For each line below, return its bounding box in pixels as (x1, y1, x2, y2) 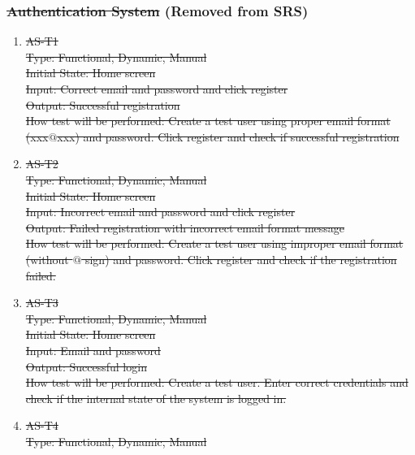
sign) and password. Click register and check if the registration (84, 250, 397, 267)
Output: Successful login (25, 357, 147, 375)
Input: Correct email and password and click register (25, 80, 288, 97)
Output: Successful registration (25, 96, 180, 113)
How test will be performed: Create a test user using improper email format (25, 235, 404, 252)
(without (25, 250, 69, 267)
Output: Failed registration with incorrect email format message (25, 219, 345, 236)
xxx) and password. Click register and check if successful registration (57, 128, 400, 145)
